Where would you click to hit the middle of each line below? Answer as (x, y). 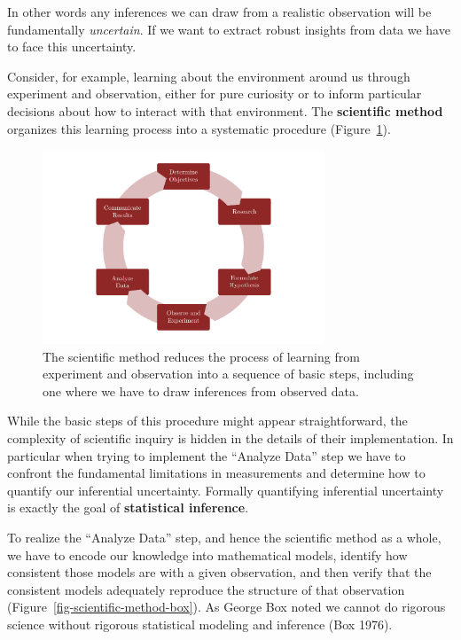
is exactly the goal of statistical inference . (128, 507)
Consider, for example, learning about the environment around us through (209, 76)
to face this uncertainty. (72, 47)
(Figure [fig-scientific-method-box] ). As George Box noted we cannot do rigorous (227, 607)
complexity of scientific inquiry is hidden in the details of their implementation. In (230, 437)
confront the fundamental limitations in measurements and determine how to (216, 473)
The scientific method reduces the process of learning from (201, 356)
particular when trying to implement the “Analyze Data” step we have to (207, 455)
